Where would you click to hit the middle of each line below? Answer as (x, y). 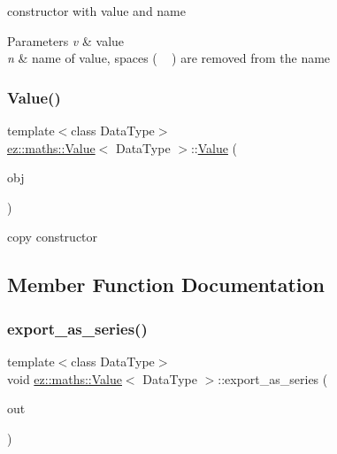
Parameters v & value (66, 40)
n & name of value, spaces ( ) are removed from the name (169, 58)
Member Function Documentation (166, 285)
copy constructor (53, 237)
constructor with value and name (96, 11)
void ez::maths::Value (65, 378)
